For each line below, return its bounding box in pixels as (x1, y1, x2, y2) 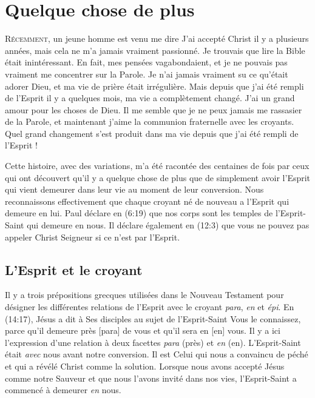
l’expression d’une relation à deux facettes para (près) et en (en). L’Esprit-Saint (5, 336, 301, 348)
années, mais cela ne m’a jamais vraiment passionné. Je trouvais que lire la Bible (5, 44, 305, 56)
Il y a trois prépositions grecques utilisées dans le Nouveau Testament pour (5, 288, 284, 301)
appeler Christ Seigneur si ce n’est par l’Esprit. (5, 230, 180, 243)
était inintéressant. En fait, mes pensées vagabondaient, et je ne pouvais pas (5, 56, 288, 68)
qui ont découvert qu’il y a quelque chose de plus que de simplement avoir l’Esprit (5, 171, 311, 184)
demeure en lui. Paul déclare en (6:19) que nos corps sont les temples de (5, 207, 273, 219)
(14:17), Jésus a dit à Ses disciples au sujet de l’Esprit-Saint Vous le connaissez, (5, 312, 301, 325)
